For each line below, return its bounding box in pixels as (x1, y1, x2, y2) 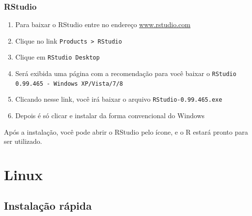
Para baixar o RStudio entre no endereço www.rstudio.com (15, 19, 190, 30)
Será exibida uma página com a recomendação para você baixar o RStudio (15, 68, 236, 78)
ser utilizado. (4, 136, 42, 146)
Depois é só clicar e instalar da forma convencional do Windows (15, 110, 205, 121)
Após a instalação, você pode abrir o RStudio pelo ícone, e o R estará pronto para (4, 126, 248, 137)
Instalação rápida (4, 198, 92, 213)
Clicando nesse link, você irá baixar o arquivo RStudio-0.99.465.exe (15, 94, 222, 104)
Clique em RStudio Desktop (15, 52, 100, 62)
